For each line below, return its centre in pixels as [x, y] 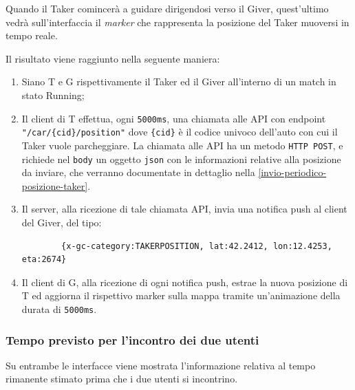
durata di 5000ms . [59, 308]
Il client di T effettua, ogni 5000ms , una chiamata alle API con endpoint [174, 118]
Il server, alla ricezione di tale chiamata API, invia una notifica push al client [184, 209]
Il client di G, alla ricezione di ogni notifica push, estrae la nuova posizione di [185, 282]
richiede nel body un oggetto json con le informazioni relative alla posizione [181, 159]
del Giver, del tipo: [62, 222]
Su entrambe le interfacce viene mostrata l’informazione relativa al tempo [161, 365]
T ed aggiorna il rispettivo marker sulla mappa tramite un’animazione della [181, 295]
